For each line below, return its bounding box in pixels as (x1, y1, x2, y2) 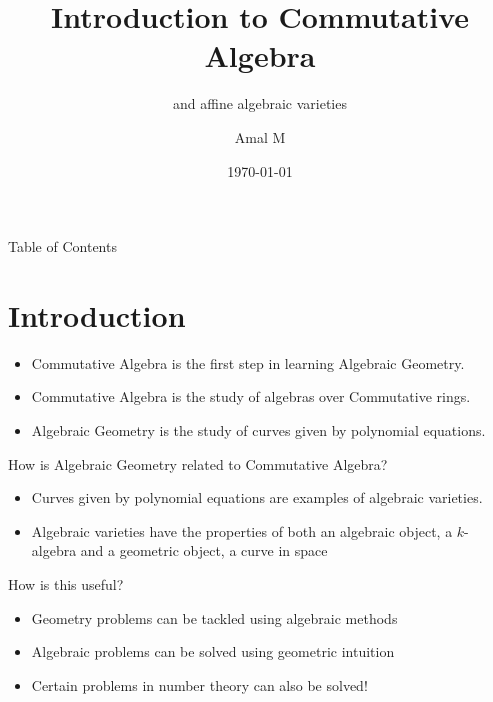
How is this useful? (8, 573, 124, 594)
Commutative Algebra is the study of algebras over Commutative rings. (31, 386, 471, 407)
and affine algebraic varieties (173, 93, 347, 114)
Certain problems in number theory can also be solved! (31, 674, 368, 695)
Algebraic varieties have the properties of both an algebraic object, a (31, 520, 453, 541)
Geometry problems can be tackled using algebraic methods (31, 607, 398, 628)
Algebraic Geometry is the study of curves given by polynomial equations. (31, 420, 486, 440)
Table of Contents (8, 236, 117, 257)
